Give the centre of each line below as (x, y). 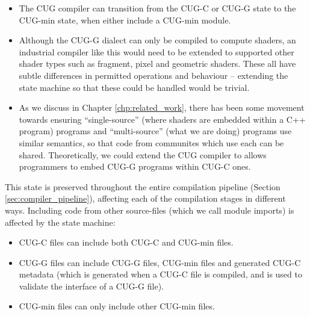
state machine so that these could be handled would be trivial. (134, 87)
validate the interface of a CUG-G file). (91, 286)
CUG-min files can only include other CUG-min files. (117, 306)
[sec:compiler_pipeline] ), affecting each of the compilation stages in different (145, 198)
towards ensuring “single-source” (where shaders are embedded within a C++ (162, 119)
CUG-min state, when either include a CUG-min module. (125, 20)
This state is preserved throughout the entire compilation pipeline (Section (143, 186)
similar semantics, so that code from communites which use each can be (151, 142)
